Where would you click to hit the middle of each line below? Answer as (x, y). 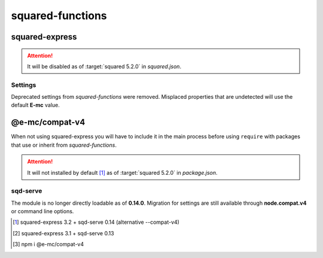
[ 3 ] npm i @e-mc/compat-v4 (48, 244)
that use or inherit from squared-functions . (64, 145)
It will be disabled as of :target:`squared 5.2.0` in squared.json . (104, 66)
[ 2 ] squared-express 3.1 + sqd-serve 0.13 (63, 233)
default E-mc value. (35, 105)
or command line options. (42, 211)
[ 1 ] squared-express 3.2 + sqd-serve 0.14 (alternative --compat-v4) (96, 222)
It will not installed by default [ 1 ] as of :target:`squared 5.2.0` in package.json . (122, 172)
